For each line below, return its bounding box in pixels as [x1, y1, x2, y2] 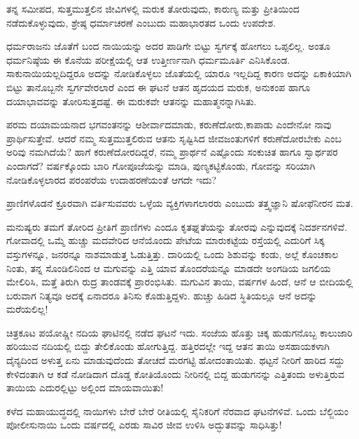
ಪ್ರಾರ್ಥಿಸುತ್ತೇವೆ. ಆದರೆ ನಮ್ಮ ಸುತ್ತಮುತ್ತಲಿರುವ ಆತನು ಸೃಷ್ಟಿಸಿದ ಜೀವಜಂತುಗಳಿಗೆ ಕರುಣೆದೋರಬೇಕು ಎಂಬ [6, 130, 342, 145]
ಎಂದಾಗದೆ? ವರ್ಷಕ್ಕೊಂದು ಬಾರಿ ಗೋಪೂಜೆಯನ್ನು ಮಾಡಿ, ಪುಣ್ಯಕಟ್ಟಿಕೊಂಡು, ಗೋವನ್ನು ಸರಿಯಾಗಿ [6, 158, 316, 173]
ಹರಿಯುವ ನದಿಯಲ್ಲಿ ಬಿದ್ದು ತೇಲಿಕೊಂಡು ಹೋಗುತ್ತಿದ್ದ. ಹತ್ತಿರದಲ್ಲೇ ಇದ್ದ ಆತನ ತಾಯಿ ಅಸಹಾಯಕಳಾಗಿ [6, 339, 330, 353]
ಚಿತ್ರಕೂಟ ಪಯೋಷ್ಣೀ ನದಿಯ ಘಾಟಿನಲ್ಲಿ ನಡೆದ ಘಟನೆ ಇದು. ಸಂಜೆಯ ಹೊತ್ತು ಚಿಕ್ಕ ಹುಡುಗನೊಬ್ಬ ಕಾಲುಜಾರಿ [6, 325, 353, 339]
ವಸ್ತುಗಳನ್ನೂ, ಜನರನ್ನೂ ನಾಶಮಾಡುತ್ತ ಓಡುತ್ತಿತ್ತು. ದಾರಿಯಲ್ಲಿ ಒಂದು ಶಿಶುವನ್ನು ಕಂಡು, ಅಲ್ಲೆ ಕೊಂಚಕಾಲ [6, 246, 339, 261]
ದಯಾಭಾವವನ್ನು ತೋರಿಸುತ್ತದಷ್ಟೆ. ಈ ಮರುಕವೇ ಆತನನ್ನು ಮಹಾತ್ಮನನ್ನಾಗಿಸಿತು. [6, 93, 257, 108]
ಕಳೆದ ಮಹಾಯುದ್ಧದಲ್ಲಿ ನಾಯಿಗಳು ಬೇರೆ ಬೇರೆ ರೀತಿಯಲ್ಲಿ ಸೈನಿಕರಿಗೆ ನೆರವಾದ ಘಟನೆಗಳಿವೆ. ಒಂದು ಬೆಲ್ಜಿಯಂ [6, 403, 349, 418]
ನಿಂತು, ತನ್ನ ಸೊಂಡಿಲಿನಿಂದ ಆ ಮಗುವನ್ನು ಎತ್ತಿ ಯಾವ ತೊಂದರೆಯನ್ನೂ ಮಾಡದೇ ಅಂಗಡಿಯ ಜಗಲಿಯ [6, 260, 331, 275]
